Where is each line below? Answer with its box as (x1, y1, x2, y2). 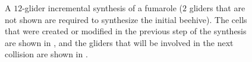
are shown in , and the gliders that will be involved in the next (5, 36, 234, 48)
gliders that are (189, 2, 245, 14)
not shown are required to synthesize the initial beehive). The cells (5, 13, 247, 25)
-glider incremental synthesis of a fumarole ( (22, 2, 183, 14)
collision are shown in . (5, 48, 88, 60)
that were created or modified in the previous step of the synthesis (5, 25, 247, 37)
